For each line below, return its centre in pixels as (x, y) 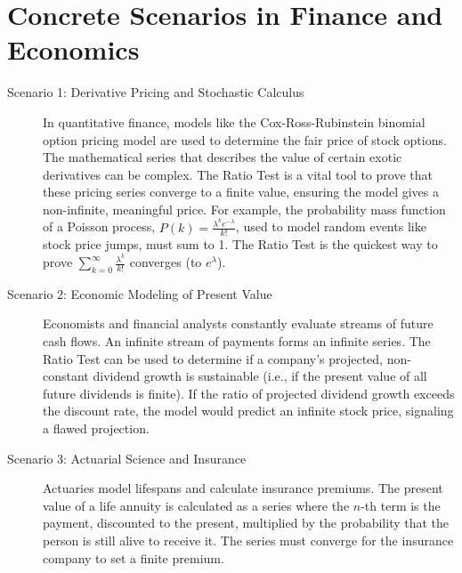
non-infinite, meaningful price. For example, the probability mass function (244, 209)
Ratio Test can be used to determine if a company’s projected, (213, 358)
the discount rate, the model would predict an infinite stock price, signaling (248, 411)
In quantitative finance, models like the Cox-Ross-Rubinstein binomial (234, 121)
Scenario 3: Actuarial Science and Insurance (127, 458)
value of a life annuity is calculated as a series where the (196, 505)
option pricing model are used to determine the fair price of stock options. (245, 139)
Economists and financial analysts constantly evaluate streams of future (238, 323)
